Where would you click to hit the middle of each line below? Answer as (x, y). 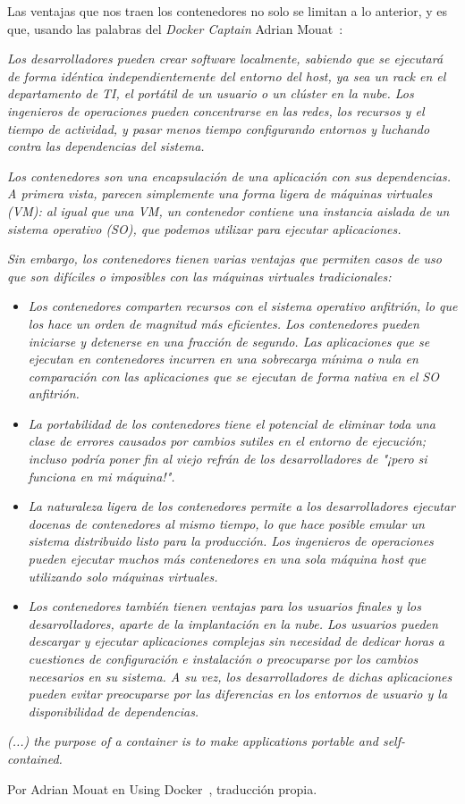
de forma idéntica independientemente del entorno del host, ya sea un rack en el (227, 75)
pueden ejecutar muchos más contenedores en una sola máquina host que (227, 559)
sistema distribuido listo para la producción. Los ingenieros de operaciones (231, 541)
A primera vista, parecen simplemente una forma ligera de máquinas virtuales (220, 193)
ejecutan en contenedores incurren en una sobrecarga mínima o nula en (223, 359)
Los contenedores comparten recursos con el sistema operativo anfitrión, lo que (243, 306)
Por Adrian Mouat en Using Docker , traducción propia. (162, 788)
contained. (35, 758)
